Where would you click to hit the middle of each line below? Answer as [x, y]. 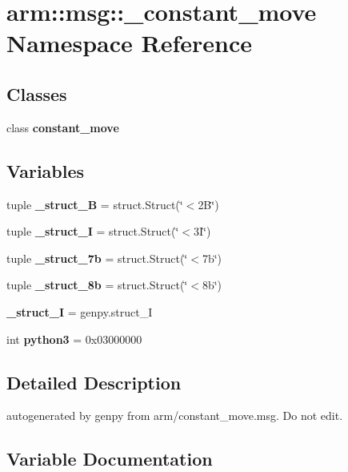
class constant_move [63, 127]
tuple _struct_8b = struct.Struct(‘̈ [97, 285]
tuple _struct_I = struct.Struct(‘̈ [93, 231]
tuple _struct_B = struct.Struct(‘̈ [95, 204]
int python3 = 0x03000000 [74, 339]
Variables [46, 170]
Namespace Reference [129, 43]
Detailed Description [94, 382]
